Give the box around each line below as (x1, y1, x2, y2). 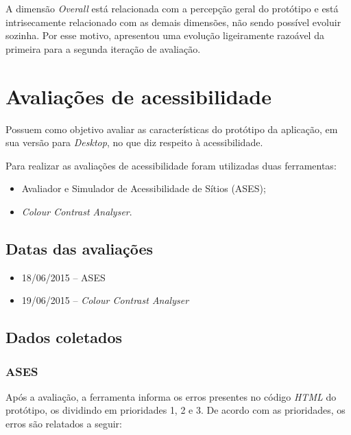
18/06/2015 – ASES (21, 270, 106, 284)
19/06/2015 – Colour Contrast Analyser (21, 293, 189, 307)
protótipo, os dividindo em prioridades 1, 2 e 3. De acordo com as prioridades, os (5, 403, 346, 417)
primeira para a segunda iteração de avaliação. (5, 41, 201, 56)
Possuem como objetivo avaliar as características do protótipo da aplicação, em (5, 121, 338, 136)
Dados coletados (5, 327, 123, 348)
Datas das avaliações (5, 237, 154, 259)
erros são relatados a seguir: (5, 416, 123, 431)
